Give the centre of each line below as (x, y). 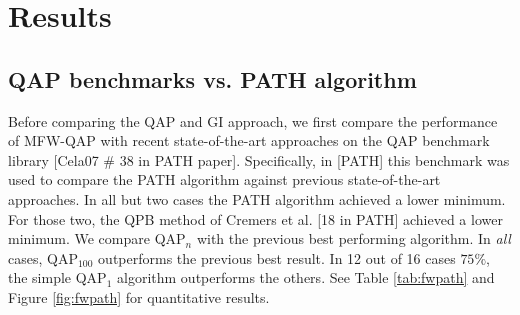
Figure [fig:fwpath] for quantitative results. (139, 296)
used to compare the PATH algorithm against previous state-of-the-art (224, 179)
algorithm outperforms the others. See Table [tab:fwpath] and (306, 277)
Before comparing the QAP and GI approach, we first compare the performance (253, 120)
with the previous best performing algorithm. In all (353, 238)
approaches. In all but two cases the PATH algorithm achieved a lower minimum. (257, 198)
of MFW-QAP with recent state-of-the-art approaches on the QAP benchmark (249, 140)
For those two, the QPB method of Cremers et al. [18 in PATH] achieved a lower (255, 218)
